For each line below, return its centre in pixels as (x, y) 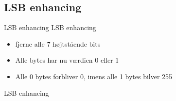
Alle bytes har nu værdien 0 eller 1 (67, 60)
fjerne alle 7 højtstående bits (58, 43)
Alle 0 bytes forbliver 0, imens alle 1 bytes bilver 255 (94, 76)
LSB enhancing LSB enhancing (50, 27)
